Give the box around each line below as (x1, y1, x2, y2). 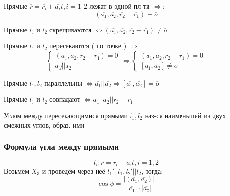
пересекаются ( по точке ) (49, 41, 127, 51)
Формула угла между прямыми (4, 140, 119, 152)
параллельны (44, 77, 82, 88)
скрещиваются (49, 24, 92, 34)
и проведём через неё (42, 166, 105, 176)
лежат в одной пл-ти (89, 1, 150, 11)
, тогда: (141, 166, 163, 176)
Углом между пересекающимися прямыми (4, 110, 128, 120)
